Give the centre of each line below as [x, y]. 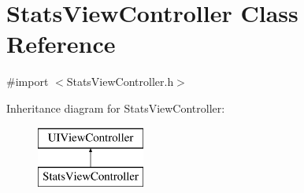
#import [28, 82]
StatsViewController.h [120, 82]
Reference [61, 44]
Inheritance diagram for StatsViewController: [116, 108]
